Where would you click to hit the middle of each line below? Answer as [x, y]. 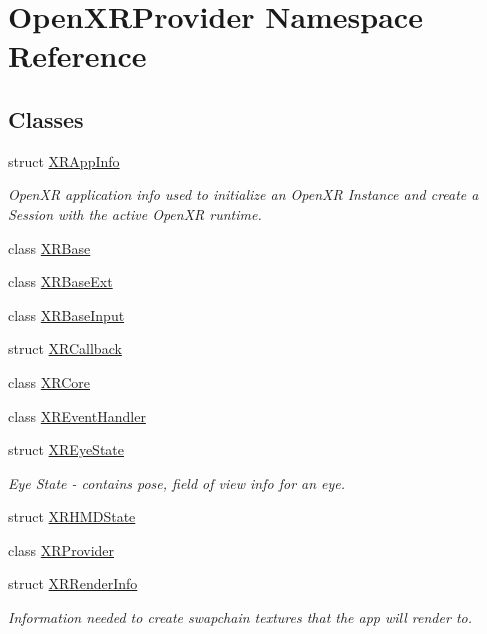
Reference [77, 55]
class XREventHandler [77, 415]
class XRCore [49, 381]
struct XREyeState [66, 449]
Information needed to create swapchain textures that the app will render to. [240, 617]
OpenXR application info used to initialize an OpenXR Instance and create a [243, 194]
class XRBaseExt [60, 281]
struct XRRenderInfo [73, 583]
